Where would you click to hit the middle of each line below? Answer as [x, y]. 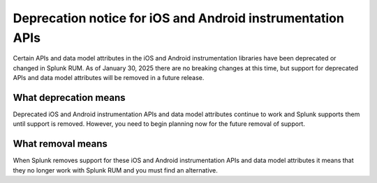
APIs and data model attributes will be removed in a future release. [109, 78]
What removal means [60, 144]
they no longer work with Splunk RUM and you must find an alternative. [115, 170]
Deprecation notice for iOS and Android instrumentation [179, 18]
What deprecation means [69, 97]
